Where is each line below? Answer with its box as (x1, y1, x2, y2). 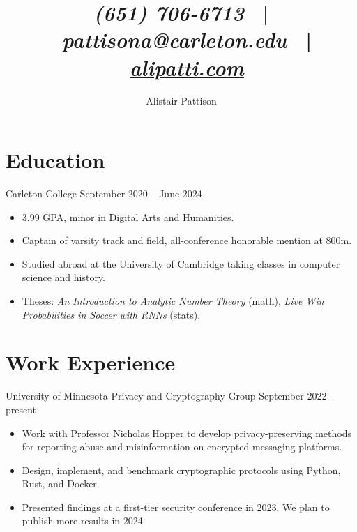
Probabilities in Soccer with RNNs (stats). (22, 307, 201, 321)
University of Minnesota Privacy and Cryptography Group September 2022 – (6, 388, 335, 403)
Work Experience (6, 348, 176, 377)
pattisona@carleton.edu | (61, 25, 312, 54)
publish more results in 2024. (22, 513, 146, 528)
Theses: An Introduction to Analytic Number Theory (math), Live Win (22, 294, 324, 307)
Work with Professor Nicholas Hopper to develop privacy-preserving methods (22, 425, 352, 440)
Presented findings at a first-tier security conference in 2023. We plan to (22, 499, 330, 514)
